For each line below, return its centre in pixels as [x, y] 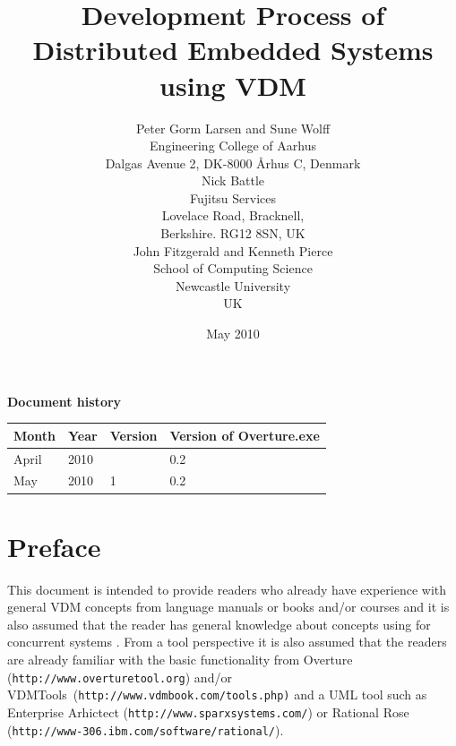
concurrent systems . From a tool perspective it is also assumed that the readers [227, 642]
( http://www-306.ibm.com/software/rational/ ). [146, 729]
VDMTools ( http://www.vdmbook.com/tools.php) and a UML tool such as [217, 695]
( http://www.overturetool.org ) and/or [120, 677]
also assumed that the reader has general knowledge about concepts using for [219, 624]
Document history [65, 401]
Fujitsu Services [233, 197]
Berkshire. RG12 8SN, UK [233, 233]
